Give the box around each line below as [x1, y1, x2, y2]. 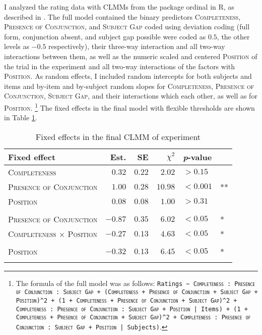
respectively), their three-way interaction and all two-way [48, 41, 225, 52]
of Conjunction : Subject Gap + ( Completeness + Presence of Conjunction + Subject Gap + [16, 289, 258, 296]
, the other [217, 31, 250, 41]
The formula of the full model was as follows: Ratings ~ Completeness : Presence [16, 277, 255, 288]
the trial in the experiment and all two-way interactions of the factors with [4, 61, 235, 71]
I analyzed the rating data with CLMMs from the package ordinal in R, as [4, 2, 234, 12]
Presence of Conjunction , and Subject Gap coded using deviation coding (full [4, 21, 250, 32]
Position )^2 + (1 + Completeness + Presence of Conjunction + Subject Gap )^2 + [16, 297, 237, 305]
